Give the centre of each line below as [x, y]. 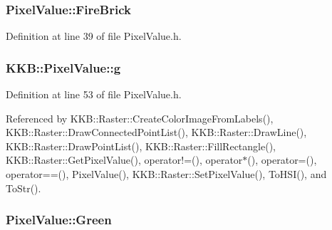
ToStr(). [24, 188]
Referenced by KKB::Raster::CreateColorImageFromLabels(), [140, 118]
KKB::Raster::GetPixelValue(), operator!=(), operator [124, 160]
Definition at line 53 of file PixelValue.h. [94, 94]
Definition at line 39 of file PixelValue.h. [94, 36]
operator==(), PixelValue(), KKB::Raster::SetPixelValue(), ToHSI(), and [166, 174]
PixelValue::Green [59, 220]
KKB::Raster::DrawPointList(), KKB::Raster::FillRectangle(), [141, 146]
